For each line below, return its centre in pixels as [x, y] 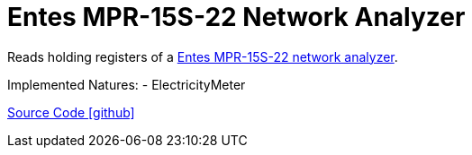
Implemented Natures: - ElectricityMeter [127, 84]
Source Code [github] [71, 112]
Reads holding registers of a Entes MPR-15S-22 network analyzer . [203, 56]
